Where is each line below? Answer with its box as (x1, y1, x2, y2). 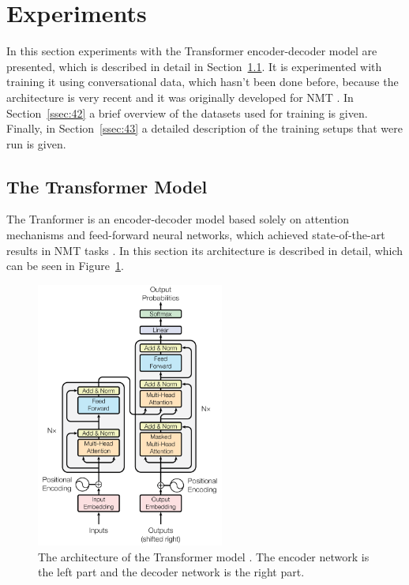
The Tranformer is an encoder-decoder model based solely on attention (6, 211, 350, 227)
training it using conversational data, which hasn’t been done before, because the (6, 73, 399, 90)
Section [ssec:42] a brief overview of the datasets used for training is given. (6, 104, 368, 121)
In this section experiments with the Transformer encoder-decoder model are (6, 43, 377, 59)
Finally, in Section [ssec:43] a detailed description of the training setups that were (6, 120, 403, 137)
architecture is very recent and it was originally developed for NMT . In (6, 88, 354, 105)
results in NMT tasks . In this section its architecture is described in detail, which (6, 242, 403, 258)
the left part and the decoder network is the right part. (38, 564, 305, 580)
